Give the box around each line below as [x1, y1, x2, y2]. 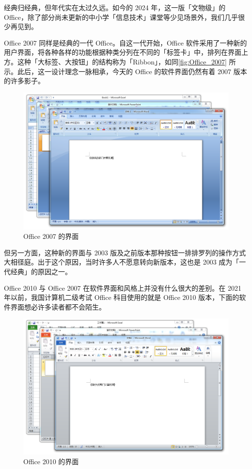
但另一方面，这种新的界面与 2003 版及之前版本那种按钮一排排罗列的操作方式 [4, 247, 246, 257]
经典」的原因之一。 [10, 266, 72, 276]
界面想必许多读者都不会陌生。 [10, 301, 106, 312]
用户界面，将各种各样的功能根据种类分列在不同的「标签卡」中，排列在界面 [4, 47, 241, 57]
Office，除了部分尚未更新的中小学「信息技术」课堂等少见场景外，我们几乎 [4, 12, 238, 22]
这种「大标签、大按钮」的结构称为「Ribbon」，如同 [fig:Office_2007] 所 [17, 56, 236, 66]
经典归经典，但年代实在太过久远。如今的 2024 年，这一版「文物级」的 [4, 2, 226, 12]
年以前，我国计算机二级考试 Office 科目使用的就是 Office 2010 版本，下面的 [4, 292, 239, 302]
